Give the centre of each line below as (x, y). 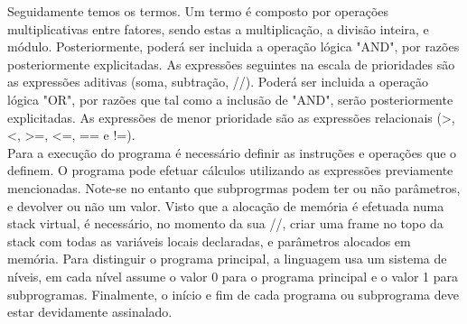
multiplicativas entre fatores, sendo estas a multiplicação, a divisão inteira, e (218, 28)
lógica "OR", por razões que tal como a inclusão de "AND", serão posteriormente (230, 99)
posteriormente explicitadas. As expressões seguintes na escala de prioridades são (231, 64)
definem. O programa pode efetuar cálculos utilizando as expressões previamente (230, 170)
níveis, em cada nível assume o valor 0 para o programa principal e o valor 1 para (233, 276)
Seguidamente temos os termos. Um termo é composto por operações (198, 11)
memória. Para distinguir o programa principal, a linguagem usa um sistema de (227, 259)
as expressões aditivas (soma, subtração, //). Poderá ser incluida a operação (218, 82)
